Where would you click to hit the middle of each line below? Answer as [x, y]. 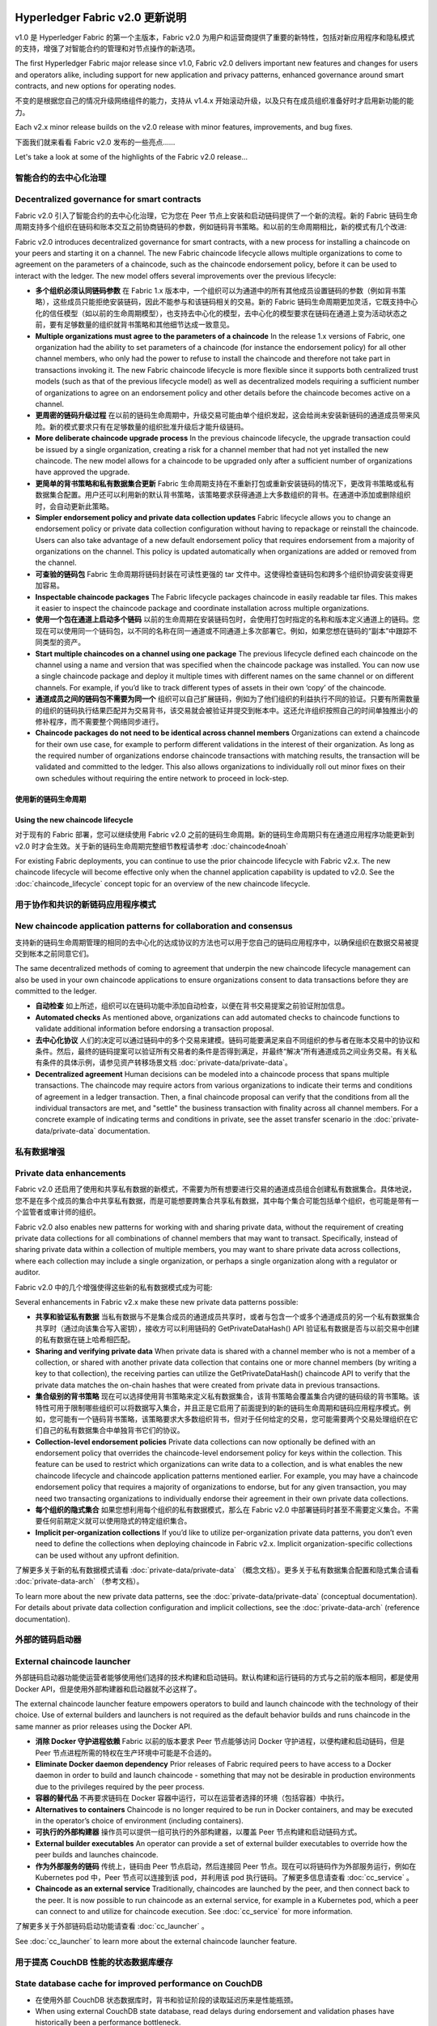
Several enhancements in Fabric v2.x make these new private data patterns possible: [157, 1302]
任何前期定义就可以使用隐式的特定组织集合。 [117, 1521]
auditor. [28, 1272]
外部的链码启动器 [48, 1639]
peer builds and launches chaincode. [97, 1855]
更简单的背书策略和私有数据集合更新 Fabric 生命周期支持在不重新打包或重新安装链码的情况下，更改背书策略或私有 [225, 483]
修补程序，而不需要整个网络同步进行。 [99, 721]
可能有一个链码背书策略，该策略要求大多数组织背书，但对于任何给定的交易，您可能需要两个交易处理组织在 [233, 1419]
